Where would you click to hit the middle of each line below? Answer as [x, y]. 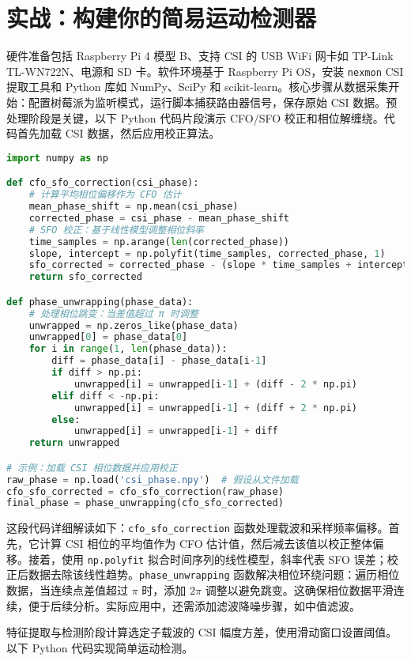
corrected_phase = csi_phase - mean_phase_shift [159, 218]
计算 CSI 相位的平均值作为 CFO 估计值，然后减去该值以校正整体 [206, 543]
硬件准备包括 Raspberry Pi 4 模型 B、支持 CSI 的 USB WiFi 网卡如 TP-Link [200, 56]
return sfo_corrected [85, 277]
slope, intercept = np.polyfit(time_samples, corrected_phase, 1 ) [207, 253]
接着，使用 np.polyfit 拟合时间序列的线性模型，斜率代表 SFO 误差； [207, 559]
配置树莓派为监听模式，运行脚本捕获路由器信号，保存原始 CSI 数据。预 [213, 102]
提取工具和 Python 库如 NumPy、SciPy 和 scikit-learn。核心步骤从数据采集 [198, 87]
